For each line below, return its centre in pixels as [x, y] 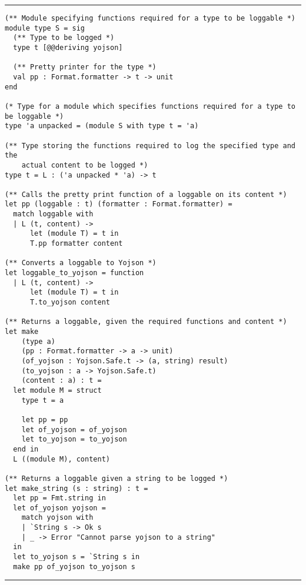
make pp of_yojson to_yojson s [74, 566]
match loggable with [53, 214]
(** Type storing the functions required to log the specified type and [150, 146]
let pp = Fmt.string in [59, 498]
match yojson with [57, 518]
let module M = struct [57, 390]
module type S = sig [45, 28]
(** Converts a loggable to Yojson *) [81, 263]
